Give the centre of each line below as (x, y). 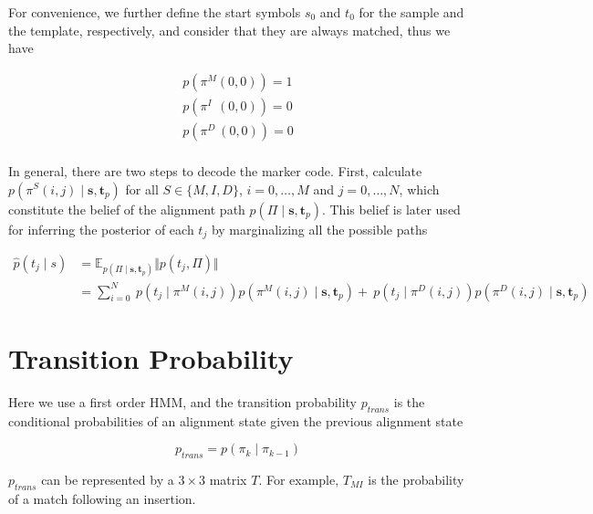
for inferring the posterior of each (101, 229)
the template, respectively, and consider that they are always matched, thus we (229, 30)
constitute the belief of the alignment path (127, 209)
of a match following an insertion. (102, 498)
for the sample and (411, 12)
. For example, (299, 480)
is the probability (416, 480)
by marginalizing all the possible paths (319, 229)
